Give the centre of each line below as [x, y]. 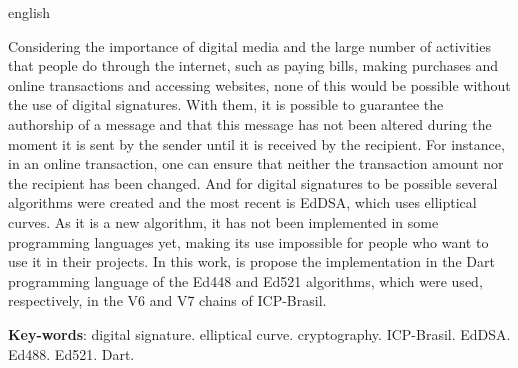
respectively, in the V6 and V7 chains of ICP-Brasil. [167, 300]
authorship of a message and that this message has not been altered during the [250, 123]
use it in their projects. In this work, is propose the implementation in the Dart [251, 261]
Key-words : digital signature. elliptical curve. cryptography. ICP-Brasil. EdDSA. [259, 333]
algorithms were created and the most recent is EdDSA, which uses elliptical [242, 202]
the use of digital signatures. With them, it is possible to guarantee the [226, 104]
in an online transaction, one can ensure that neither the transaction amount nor [256, 163]
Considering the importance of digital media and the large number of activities [249, 45]
